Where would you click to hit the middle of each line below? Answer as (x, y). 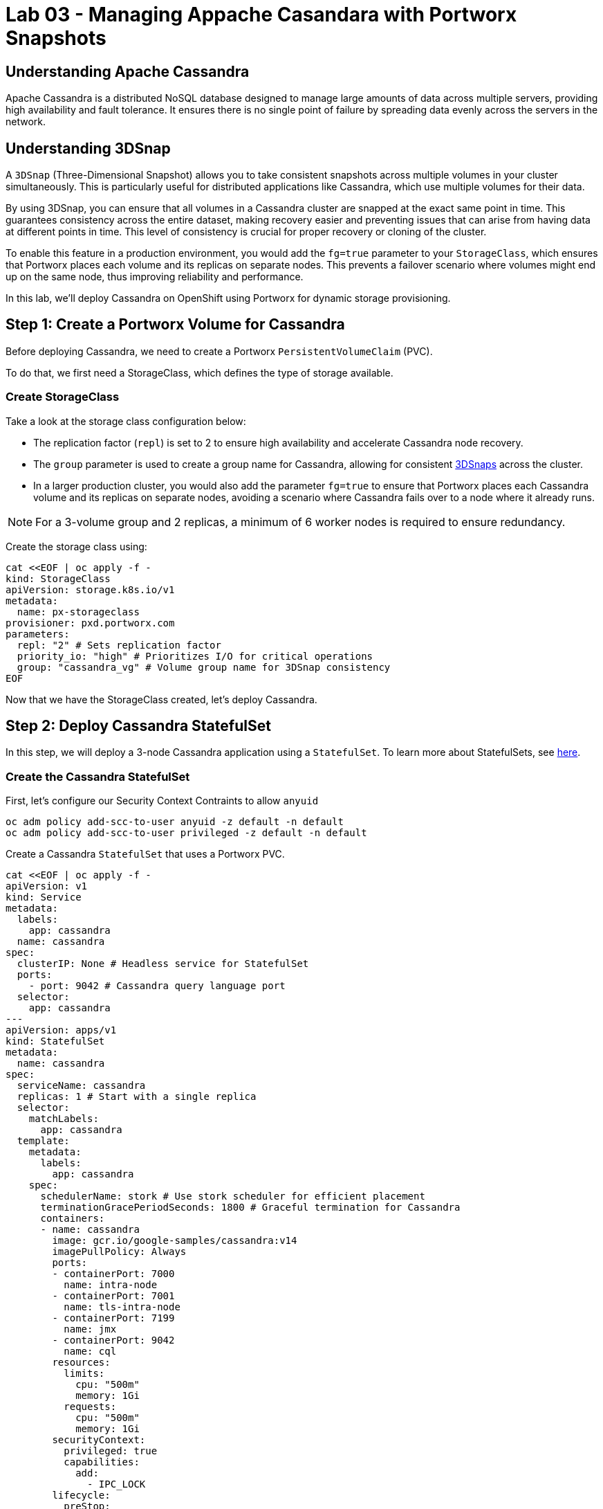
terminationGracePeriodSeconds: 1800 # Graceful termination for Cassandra (250, 1208)
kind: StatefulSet (55, 1041)
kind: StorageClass (58, 578)
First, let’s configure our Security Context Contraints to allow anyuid (162, 801)
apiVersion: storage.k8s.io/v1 (90, 589)
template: (43, 1141)
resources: (81, 1363)
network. (26, 122)
